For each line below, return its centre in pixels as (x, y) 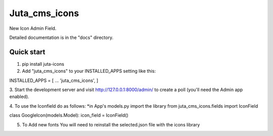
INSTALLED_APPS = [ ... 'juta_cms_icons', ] (54, 80)
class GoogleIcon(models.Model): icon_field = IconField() (69, 115)
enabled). (19, 97)
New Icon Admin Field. (33, 28)
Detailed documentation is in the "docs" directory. (61, 37)
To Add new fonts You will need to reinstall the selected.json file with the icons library (111, 124)
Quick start (27, 52)
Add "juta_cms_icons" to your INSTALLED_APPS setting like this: (89, 71)
